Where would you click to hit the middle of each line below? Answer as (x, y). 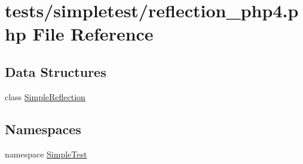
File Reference (93, 34)
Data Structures (56, 71)
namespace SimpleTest (46, 154)
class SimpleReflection (45, 96)
